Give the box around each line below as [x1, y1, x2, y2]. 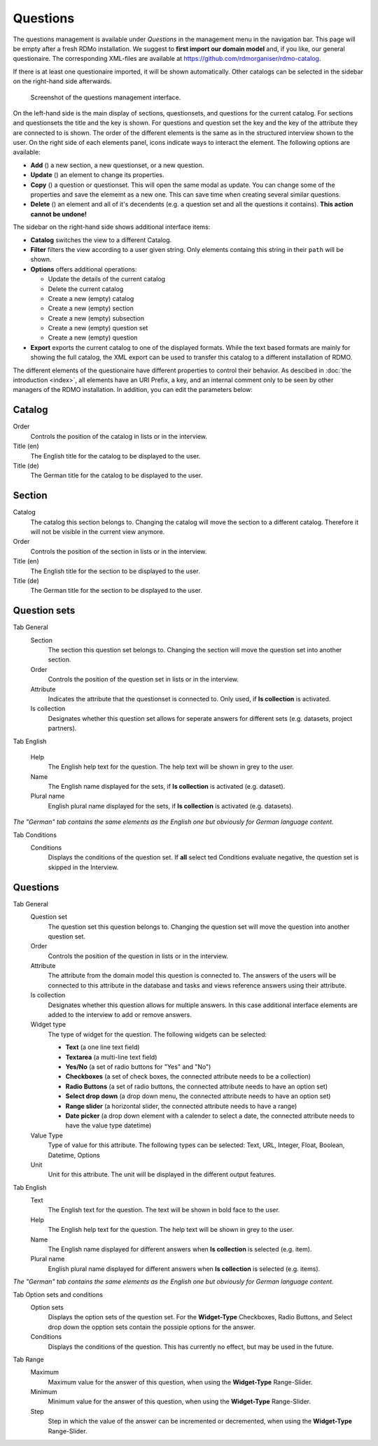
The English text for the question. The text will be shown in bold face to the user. [48, 1206, 280, 1214]
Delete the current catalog [48, 284, 124, 293]
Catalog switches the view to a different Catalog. [30, 235, 172, 244]
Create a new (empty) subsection [48, 314, 145, 322]
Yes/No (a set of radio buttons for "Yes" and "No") [65, 1062, 211, 1071]
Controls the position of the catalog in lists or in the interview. [30, 432, 208, 440]
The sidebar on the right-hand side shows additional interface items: [13, 223, 211, 231]
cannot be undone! [30, 210, 87, 218]
